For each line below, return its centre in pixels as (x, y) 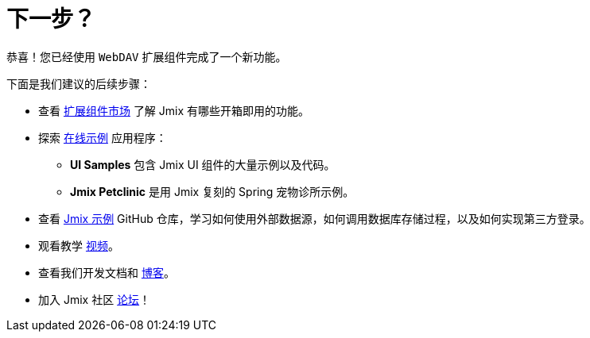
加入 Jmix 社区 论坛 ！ (95, 299)
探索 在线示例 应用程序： (103, 137)
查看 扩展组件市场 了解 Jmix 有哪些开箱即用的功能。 (174, 110)
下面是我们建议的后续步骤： (79, 83)
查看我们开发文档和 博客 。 (107, 272)
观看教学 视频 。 (79, 245)
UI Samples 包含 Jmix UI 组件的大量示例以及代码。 (203, 164)
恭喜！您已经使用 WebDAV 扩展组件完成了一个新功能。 (147, 56)
